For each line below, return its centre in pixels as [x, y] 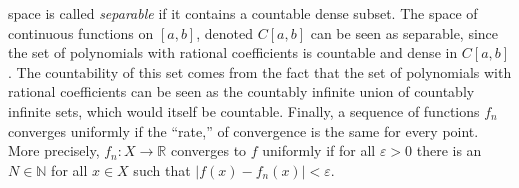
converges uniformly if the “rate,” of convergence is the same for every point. [243, 130]
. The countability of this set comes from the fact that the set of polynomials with [260, 71]
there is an [449, 150]
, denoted [225, 32]
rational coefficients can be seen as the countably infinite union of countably [241, 91]
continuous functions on [81, 32]
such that [162, 169]
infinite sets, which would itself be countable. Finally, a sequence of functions [244, 110]
